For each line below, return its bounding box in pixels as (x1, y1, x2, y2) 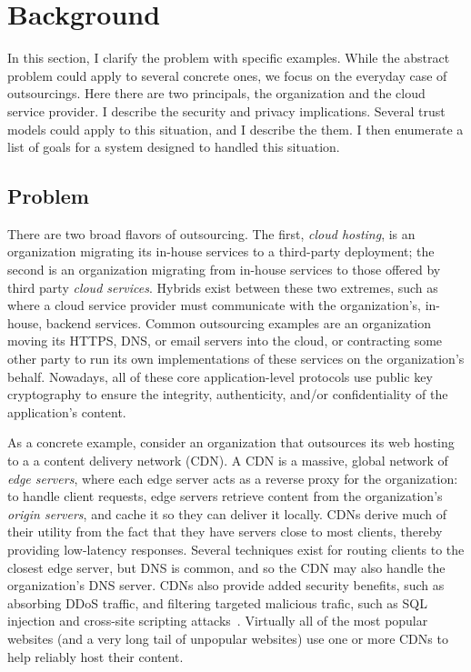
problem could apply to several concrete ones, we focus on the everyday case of (7, 65, 447, 85)
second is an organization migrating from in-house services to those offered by (7, 260, 441, 279)
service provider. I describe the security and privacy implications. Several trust (7, 101, 446, 120)
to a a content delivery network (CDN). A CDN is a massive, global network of (7, 451, 448, 470)
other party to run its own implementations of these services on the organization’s (7, 349, 465, 368)
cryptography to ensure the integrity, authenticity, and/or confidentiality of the (7, 385, 448, 404)
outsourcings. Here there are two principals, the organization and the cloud (7, 84, 426, 103)
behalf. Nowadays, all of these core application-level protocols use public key (7, 366, 433, 386)
